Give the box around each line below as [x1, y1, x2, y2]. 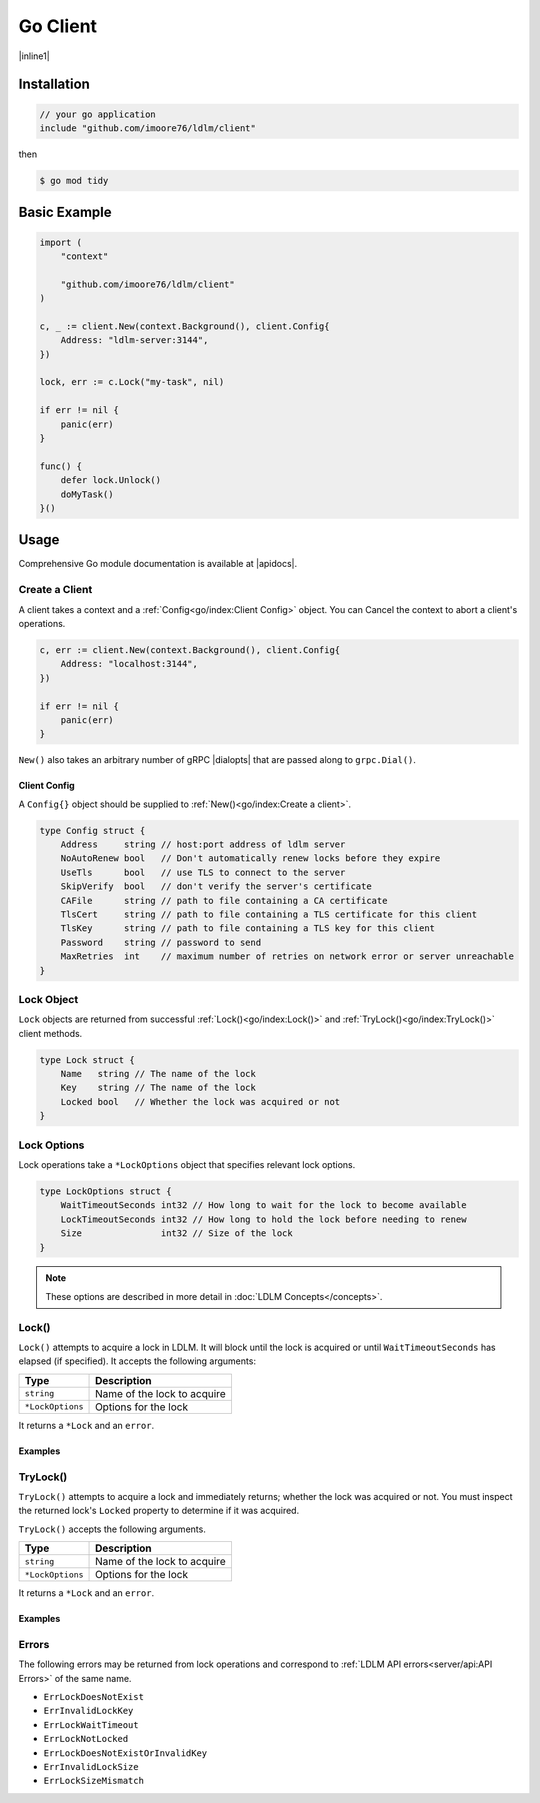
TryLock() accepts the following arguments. [18, 1523, 207, 1535]
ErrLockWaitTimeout [43, 1719, 139, 1730]
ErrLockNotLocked [43, 1733, 129, 1745]
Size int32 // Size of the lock [60, 1228, 294, 1239]
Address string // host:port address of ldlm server [60, 839, 346, 850]
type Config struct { [39, 825, 146, 836]
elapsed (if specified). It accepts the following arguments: [18, 1355, 257, 1367]
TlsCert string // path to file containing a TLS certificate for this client [60, 908, 478, 920]
